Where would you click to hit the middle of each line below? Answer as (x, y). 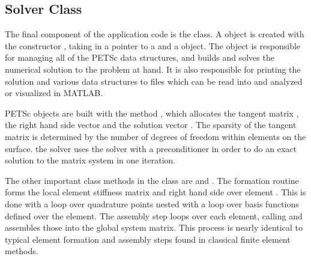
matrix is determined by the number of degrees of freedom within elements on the (155, 136)
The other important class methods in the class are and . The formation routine (152, 180)
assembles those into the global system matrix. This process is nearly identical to (154, 227)
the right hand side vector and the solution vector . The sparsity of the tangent (151, 125)
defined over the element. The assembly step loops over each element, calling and (154, 215)
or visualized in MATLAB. (54, 93)
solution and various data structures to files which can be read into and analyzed (154, 81)
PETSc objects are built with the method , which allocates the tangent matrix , (152, 113)
